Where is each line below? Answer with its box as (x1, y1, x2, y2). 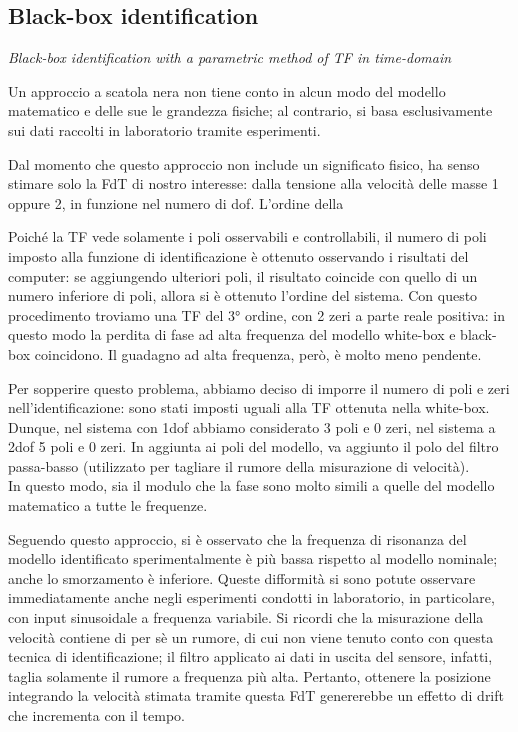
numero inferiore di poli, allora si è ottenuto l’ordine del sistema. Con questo (8, 285, 478, 306)
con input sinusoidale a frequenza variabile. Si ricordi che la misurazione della (8, 607, 484, 628)
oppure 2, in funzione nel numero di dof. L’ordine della (8, 192, 344, 213)
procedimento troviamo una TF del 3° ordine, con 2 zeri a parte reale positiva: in (8, 304, 505, 325)
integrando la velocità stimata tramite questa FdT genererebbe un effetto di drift (8, 685, 504, 706)
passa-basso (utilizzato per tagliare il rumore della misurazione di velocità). (8, 455, 470, 476)
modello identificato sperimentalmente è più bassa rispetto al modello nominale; (8, 548, 498, 569)
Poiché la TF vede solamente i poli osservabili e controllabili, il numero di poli (8, 226, 487, 247)
